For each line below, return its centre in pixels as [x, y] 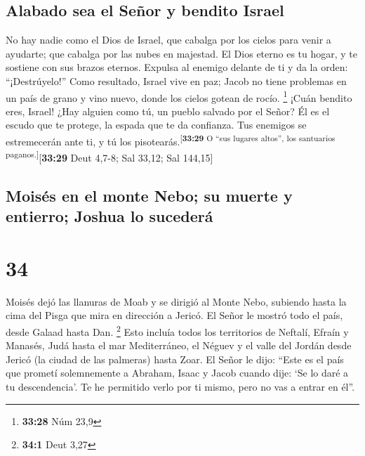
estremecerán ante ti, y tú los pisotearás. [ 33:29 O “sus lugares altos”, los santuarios [171, 140]
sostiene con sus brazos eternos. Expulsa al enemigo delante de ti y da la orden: [177, 67]
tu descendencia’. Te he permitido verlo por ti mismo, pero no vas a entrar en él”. [180, 387]
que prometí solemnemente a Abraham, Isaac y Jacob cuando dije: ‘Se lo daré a [177, 373]
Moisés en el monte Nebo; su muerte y [149, 195]
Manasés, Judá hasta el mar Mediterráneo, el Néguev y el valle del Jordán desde [179, 345]
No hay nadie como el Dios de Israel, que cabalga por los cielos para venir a [168, 40]
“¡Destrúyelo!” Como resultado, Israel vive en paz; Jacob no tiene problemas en [176, 80]
